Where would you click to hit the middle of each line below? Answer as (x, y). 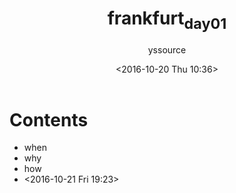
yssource (167, 49)
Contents (49, 119)
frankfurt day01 (167, 20)
